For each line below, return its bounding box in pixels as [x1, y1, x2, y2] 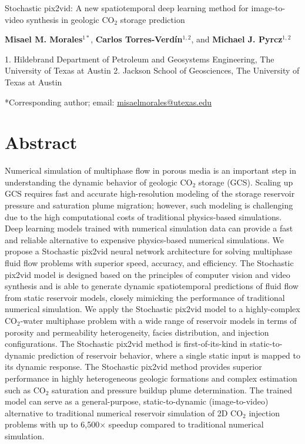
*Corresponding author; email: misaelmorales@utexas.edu [5, 95, 212, 108]
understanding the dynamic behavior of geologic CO [5, 175, 193, 188]
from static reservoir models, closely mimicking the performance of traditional [5, 291, 285, 303]
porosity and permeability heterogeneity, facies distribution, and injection [5, 326, 269, 338]
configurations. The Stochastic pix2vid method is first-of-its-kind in [5, 337, 247, 350]
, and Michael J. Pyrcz [191, 33, 283, 45]
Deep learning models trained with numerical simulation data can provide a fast [5, 222, 293, 234]
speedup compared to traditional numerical [108, 418, 264, 430]
